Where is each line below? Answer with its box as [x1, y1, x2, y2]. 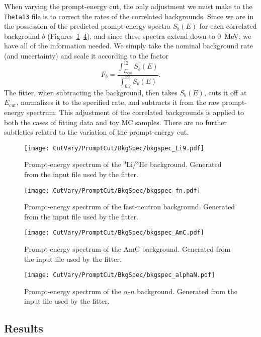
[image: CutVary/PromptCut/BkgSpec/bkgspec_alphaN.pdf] [24, 271, 215, 279]
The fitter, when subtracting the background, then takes [4, 87, 178, 97]
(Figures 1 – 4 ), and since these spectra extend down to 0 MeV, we [47, 30, 251, 41]
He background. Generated [139, 159, 222, 170]
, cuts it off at [204, 87, 247, 97]
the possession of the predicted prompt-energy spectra [4, 21, 171, 31]
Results [4, 320, 43, 336]
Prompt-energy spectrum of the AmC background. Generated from [24, 244, 231, 254]
